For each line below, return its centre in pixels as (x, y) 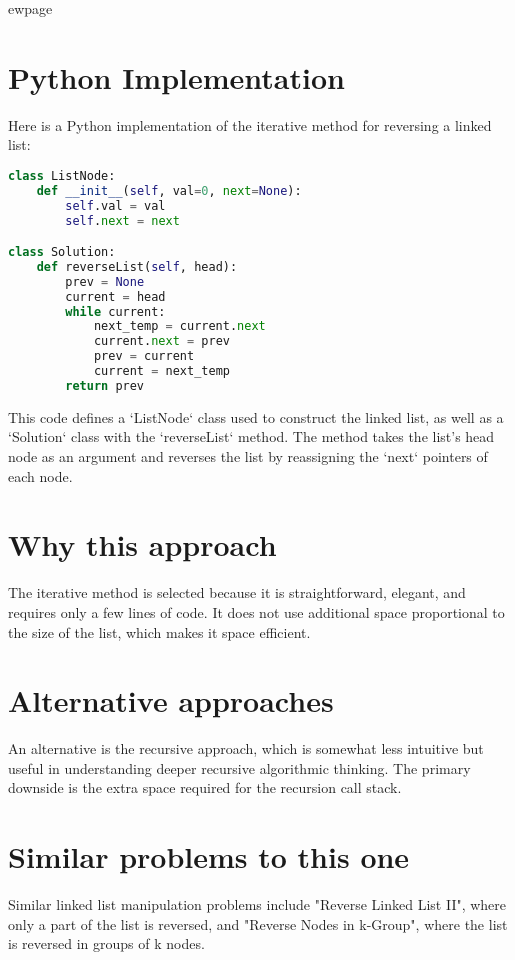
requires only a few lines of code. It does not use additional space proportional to (256, 611)
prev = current (144, 356)
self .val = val (115, 205)
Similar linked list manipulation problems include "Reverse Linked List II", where (257, 904)
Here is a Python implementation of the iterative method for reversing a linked (250, 124)
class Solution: (62, 252)
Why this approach (142, 544)
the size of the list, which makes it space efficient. (159, 631)
